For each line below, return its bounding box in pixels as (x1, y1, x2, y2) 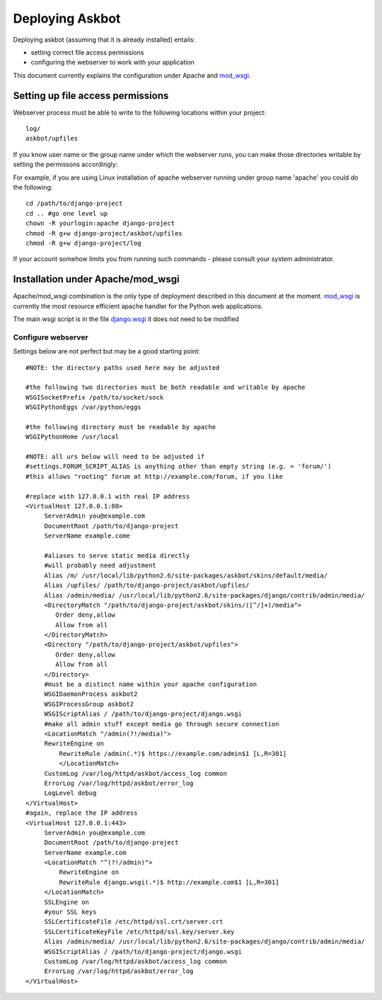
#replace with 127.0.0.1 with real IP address (25, 492, 190, 500)
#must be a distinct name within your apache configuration (44, 680, 257, 689)
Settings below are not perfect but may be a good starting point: (13, 347, 201, 356)
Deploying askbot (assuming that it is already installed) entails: (13, 35, 196, 44)
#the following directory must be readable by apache (25, 423, 216, 431)
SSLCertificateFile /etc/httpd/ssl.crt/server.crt (44, 918, 224, 926)
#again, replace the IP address (25, 809, 138, 817)
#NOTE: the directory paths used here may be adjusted (25, 364, 220, 371)
